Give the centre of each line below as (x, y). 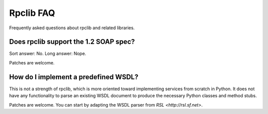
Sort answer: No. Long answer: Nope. (48, 54)
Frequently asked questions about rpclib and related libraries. (72, 28)
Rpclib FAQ (32, 13)
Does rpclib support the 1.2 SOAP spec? (72, 42)
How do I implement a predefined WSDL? (74, 77)
